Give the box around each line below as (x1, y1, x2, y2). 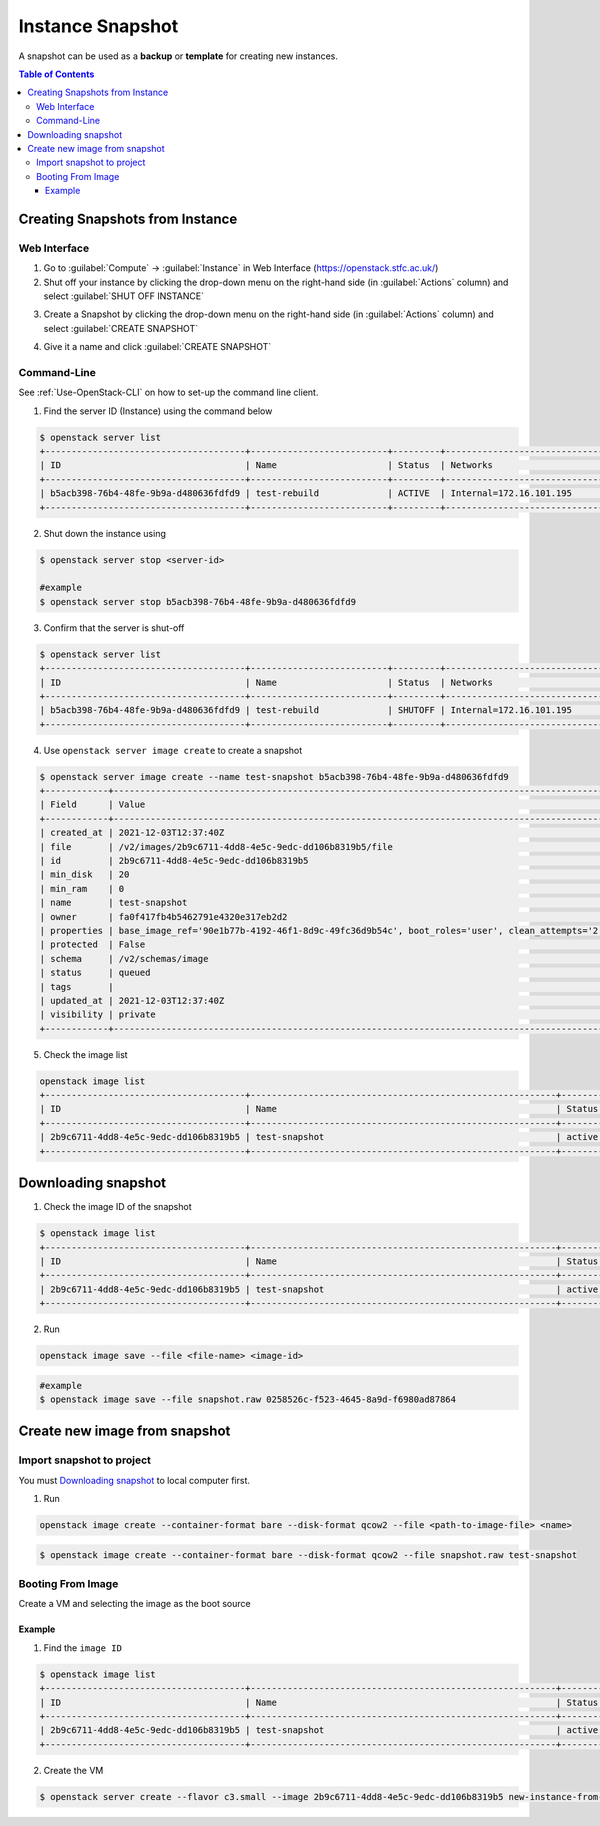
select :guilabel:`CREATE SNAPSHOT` (43, 322, 199, 334)
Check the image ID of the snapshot (43, 1201, 192, 1213)
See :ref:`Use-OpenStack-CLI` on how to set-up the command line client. (18, 386, 319, 399)
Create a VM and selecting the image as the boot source (18, 1598, 251, 1610)
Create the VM (43, 1764, 104, 1776)
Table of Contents (18, 68, 95, 80)
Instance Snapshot (18, 15, 179, 37)
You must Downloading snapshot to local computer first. (18, 1474, 250, 1486)
